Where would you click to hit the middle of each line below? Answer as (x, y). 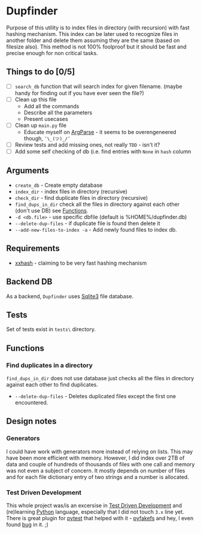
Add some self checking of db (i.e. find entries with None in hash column (103, 151)
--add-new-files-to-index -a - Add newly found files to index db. (96, 229)
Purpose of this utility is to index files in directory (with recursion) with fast (98, 28)
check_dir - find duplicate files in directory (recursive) (81, 198)
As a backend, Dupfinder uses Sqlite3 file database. (70, 296)
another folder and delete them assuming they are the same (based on (93, 40)
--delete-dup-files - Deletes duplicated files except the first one (95, 396)
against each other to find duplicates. (52, 385)
